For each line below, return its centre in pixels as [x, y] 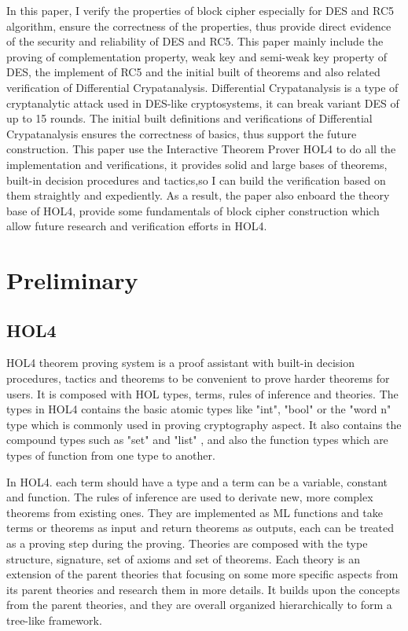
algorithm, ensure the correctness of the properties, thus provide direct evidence [199, 26]
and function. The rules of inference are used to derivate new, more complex [190, 497]
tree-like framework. [54, 620]
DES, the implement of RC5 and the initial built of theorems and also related [193, 72]
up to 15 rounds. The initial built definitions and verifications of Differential [189, 118]
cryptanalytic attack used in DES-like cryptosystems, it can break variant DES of [203, 103]
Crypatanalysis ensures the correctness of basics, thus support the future [182, 133]
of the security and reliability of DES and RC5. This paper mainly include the [195, 41]
